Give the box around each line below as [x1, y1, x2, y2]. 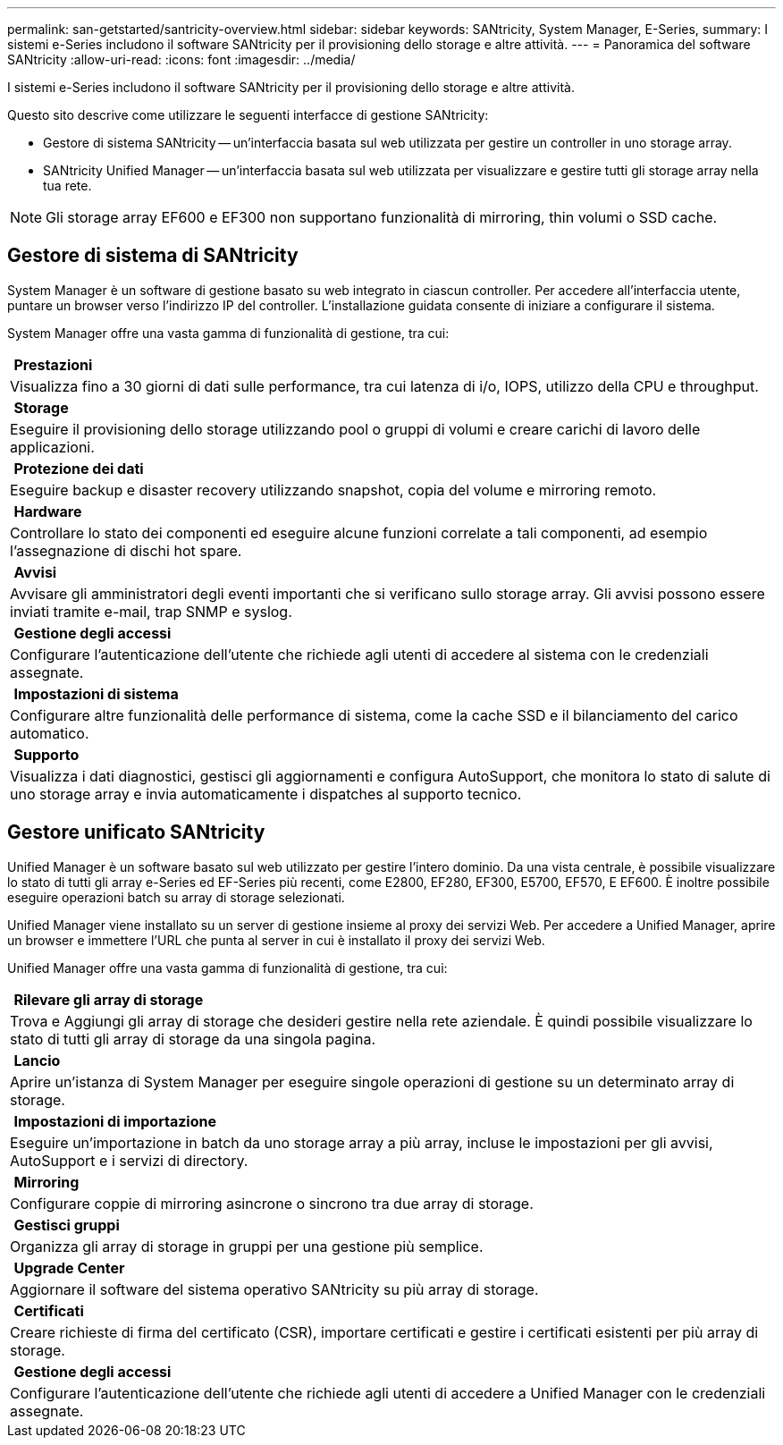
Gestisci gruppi [13, 1215, 120, 1234]
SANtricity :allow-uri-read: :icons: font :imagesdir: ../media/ [7, 52, 356, 67]
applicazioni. [10, 437, 95, 456]
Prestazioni [13, 355, 93, 374]
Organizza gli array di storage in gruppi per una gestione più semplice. [10, 1237, 484, 1255]
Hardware [13, 502, 82, 520]
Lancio [13, 1051, 61, 1069]
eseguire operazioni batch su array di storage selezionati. [7, 889, 345, 905]
